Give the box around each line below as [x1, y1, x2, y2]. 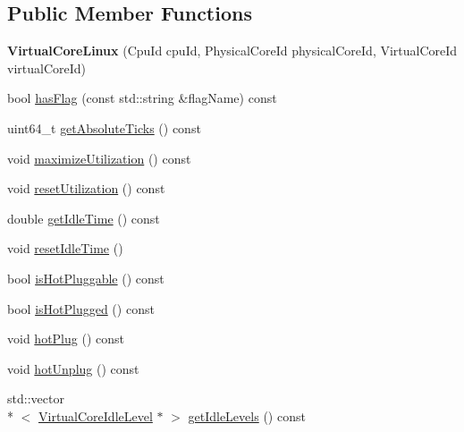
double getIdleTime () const [7, 208, 160, 227]
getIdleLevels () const [188, 406, 306, 425]
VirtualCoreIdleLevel [38, 406, 153, 425]
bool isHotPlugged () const [7, 299, 155, 318]
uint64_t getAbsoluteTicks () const [7, 118, 201, 137]
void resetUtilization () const [7, 179, 165, 198]
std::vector [7, 389, 64, 408]
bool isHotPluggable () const [7, 268, 165, 287]
